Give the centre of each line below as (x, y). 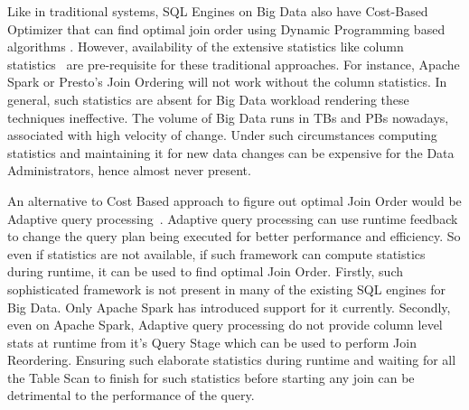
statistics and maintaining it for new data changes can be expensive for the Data (231, 152)
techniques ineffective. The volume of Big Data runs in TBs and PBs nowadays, (228, 117)
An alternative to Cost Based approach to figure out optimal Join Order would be (234, 200)
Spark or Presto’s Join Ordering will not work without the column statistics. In (227, 82)
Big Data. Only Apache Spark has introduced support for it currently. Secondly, (229, 307)
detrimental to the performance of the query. (131, 395)
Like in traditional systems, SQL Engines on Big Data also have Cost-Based (218, 11)
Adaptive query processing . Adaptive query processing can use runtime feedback (233, 218)
